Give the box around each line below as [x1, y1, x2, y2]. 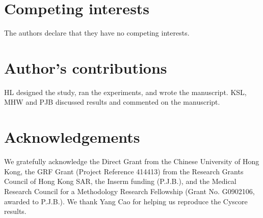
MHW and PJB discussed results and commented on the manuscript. [4, 97, 220, 107]
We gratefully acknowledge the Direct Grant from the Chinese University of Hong [4, 156, 259, 167]
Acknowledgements [4, 127, 140, 147]
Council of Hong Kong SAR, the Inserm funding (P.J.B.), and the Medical [4, 176, 236, 186]
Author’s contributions [4, 57, 167, 78]
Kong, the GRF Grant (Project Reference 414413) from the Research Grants [4, 166, 244, 176]
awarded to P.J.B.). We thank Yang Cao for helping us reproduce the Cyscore [4, 196, 248, 206]
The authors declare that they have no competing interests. [4, 27, 190, 38]
